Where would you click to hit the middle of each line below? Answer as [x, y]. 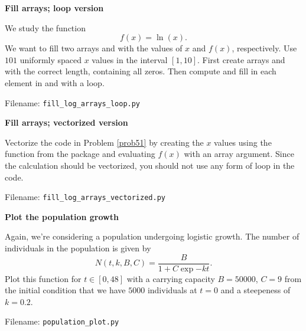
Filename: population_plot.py [62, 321]
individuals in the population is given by [78, 248]
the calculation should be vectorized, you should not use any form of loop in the [150, 165]
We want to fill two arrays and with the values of [94, 48]
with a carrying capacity [171, 278]
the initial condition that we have [65, 290]
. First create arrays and [241, 59]
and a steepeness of [255, 290]
